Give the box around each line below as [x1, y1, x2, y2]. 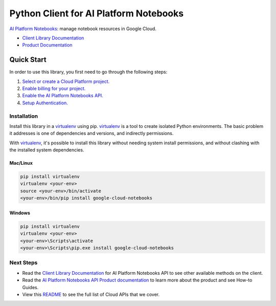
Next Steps [9, 259, 38, 266]
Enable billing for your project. [22, 85, 86, 92]
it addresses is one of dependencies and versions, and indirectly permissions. [9, 130, 174, 137]
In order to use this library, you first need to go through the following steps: [9, 69, 168, 75]
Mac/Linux [9, 160, 33, 166]
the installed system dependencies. [9, 147, 84, 153]
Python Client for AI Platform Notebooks [9, 8, 184, 19]
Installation [9, 113, 38, 120]
